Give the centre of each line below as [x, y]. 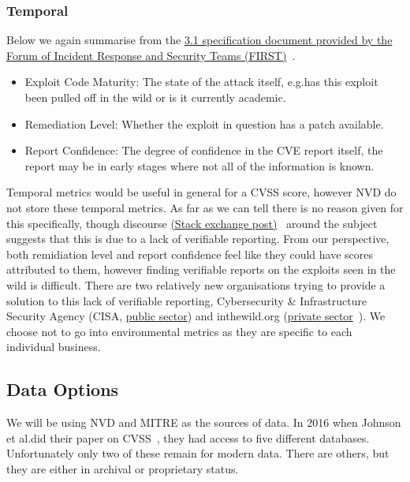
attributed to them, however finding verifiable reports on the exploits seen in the [201, 269]
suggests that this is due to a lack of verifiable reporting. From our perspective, [198, 239]
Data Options [63, 389]
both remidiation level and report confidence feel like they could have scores [190, 254]
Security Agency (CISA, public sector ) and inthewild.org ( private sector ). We [196, 316]
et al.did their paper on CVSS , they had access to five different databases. [188, 437]
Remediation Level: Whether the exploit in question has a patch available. [204, 123]
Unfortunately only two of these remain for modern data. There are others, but [198, 453]
